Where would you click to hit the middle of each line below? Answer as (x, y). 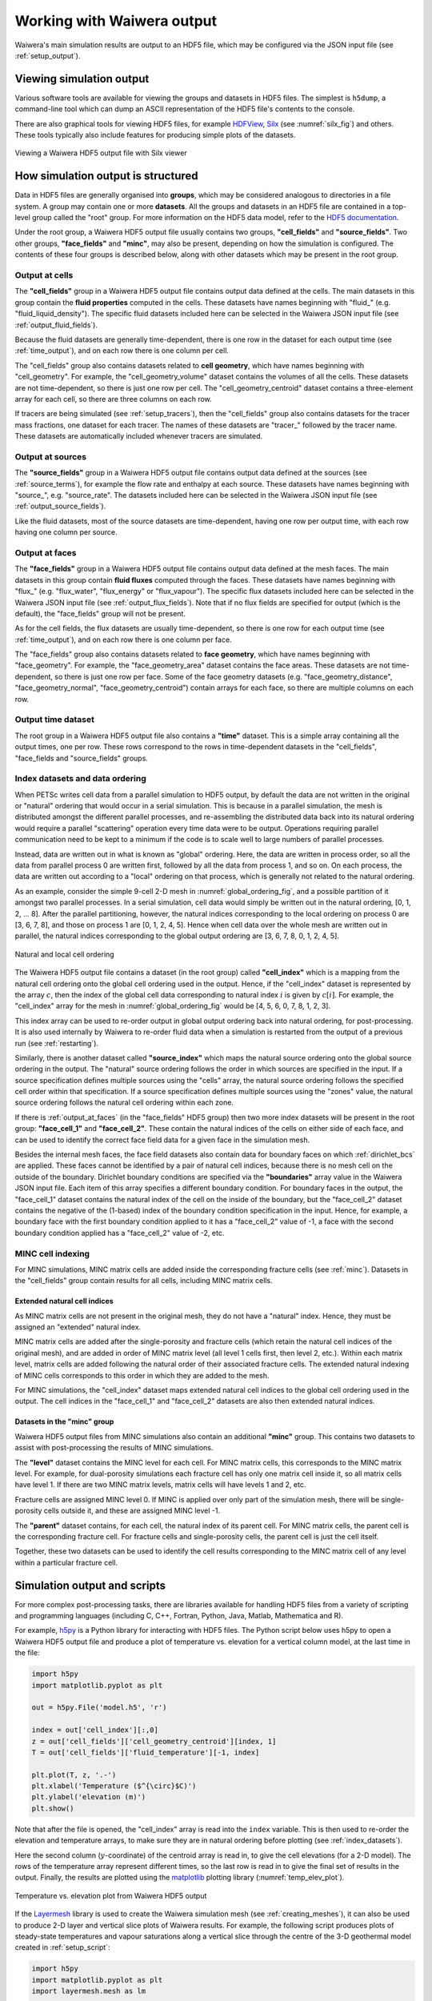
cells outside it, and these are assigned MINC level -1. (132, 1511)
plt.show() (53, 1808)
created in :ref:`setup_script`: (63, 1947)
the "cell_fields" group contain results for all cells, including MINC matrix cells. (144, 1281)
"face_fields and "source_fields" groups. (81, 758)
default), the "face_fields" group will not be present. (100, 613)
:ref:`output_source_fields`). (60, 506)
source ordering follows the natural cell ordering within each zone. (124, 1103)
